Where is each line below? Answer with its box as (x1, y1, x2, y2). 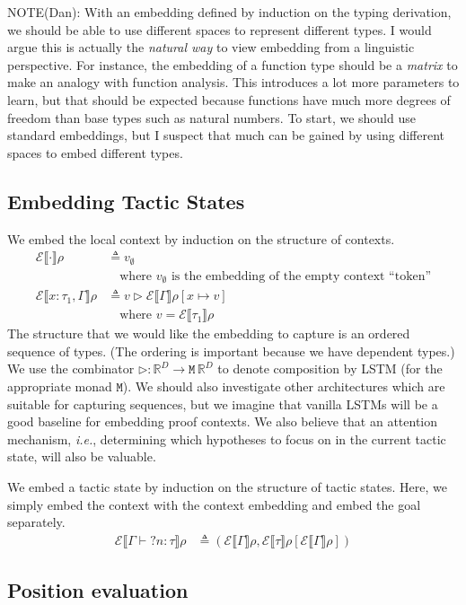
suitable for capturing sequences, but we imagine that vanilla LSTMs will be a (7, 394, 438, 413)
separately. (7, 513, 66, 531)
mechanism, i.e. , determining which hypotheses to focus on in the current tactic (7, 429, 446, 448)
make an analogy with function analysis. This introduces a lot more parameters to (7, 73, 460, 92)
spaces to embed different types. (7, 143, 183, 162)
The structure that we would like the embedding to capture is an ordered (7, 324, 410, 343)
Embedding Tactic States (7, 187, 245, 215)
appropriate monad (7, 376, 112, 395)
